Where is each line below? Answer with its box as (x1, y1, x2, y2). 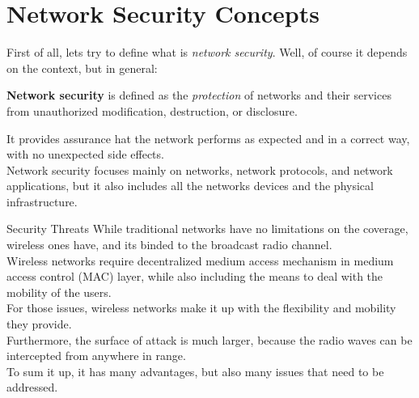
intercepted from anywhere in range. (6, 347, 186, 364)
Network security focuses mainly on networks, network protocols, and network (6, 161, 393, 178)
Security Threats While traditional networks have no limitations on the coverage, (6, 220, 408, 237)
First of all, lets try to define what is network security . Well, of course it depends (6, 44, 408, 61)
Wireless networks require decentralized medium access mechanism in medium (6, 252, 394, 269)
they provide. (6, 315, 72, 332)
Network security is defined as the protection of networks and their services (6, 87, 391, 104)
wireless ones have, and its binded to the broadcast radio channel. (6, 236, 332, 253)
